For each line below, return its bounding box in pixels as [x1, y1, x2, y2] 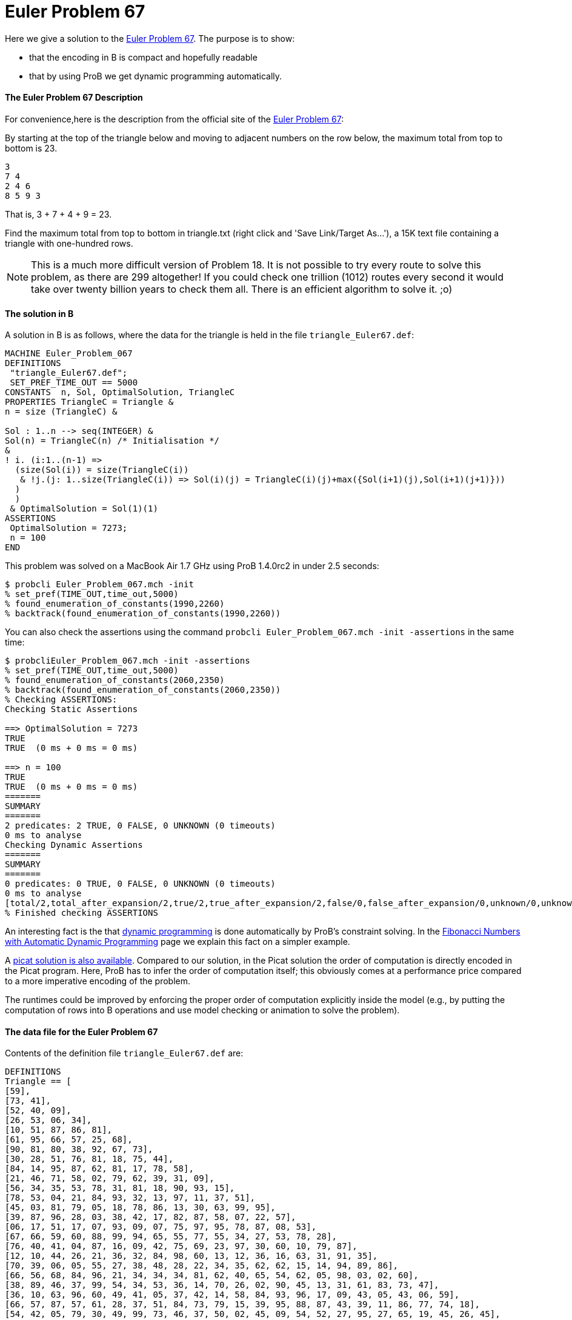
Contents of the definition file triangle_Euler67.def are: [5, 1048, 244, 1059]
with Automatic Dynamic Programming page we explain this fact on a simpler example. [5, 936, 350, 947]
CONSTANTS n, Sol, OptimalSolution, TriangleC [5, 387, 235, 398]
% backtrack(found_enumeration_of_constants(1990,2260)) [5, 608, 281, 619]
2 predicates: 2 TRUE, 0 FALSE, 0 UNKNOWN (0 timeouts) [5, 821, 276, 831]
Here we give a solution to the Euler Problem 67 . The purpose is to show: [5, 33, 295, 44]
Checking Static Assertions [5, 704, 138, 715]
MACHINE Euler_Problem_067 [5, 348, 133, 359]
